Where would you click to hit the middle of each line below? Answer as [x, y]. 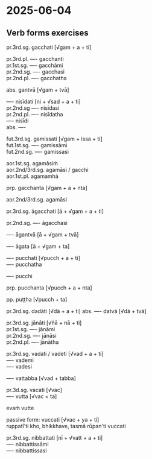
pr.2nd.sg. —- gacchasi [36, 72]
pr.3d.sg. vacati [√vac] [34, 390]
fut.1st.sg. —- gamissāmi [37, 145]
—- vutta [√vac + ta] [32, 396]
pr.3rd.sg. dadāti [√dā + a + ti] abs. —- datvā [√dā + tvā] [76, 311]
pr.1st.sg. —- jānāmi [31, 329]
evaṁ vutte [20, 408]
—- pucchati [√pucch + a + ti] [43, 258]
